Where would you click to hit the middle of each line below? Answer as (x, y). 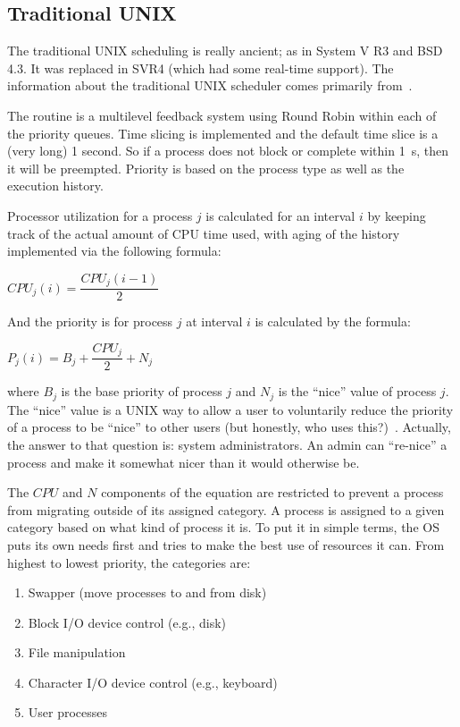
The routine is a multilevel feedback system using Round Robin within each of (222, 115)
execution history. (55, 186)
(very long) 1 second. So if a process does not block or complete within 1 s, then (228, 151)
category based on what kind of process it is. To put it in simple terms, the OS (223, 527)
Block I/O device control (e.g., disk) (127, 622)
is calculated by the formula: (333, 321)
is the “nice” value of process (357, 391)
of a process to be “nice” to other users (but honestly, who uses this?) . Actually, (229, 427)
